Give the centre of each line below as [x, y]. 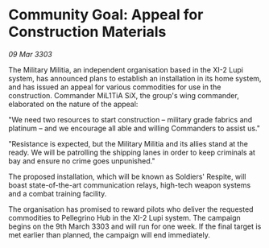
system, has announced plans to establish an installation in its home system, [135, 78]
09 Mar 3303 [30, 54]
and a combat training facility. [58, 193]
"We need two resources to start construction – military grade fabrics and [130, 119]
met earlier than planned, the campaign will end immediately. [110, 234]
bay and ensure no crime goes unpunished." [82, 161]
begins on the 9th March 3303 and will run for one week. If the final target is [135, 226]
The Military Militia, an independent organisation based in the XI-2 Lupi [126, 69]
